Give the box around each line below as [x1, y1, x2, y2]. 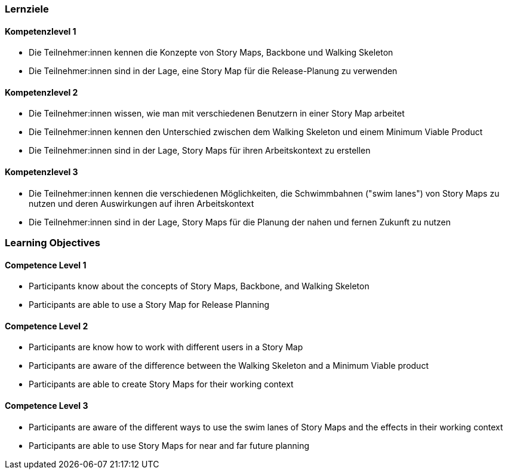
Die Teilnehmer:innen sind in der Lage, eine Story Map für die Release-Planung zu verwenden [29, 66, 398, 77]
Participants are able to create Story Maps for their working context [29, 379, 294, 390]
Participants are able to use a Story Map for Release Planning [29, 299, 270, 310]
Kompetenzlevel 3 [5, 167, 78, 178]
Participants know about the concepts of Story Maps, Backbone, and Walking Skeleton [29, 281, 370, 292]
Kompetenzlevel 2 [5, 87, 78, 97]
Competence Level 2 [5, 320, 88, 331]
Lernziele [5, 3, 49, 15]
